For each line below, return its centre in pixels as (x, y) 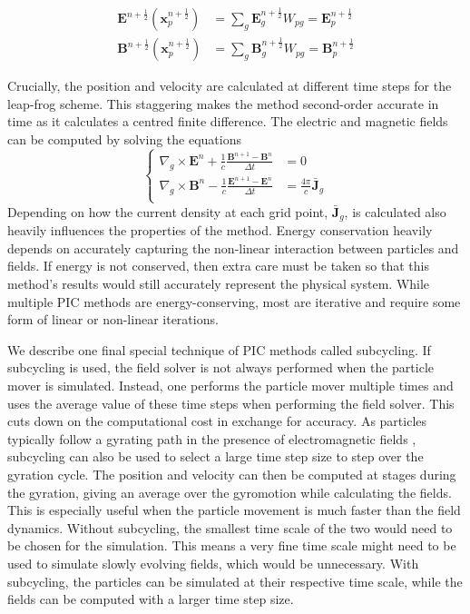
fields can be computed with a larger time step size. (151, 599)
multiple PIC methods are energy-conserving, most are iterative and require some (234, 301)
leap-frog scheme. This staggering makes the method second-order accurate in (223, 103)
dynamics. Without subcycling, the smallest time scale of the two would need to (230, 527)
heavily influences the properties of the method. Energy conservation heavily (220, 230)
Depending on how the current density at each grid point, (168, 211)
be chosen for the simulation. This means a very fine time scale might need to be (232, 545)
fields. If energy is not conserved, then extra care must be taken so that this (218, 266)
